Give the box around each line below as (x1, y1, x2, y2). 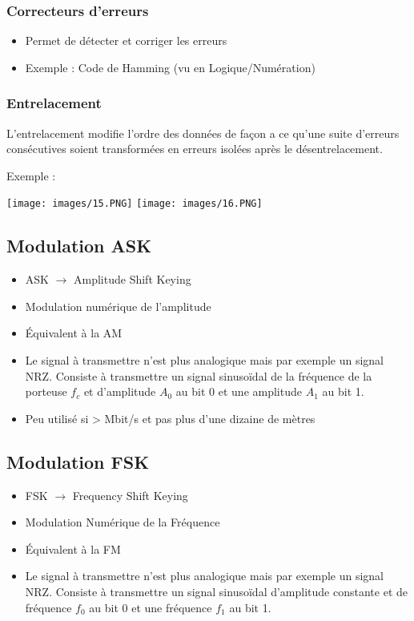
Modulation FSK (6, 449, 150, 474)
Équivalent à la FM (25, 540, 121, 557)
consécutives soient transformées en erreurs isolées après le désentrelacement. (6, 140, 383, 157)
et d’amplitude (83, 383, 156, 400)
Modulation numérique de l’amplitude (25, 297, 211, 314)
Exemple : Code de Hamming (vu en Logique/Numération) (25, 58, 316, 75)
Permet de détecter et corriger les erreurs (25, 32, 227, 49)
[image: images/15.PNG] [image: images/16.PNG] (6, 198, 263, 210)
